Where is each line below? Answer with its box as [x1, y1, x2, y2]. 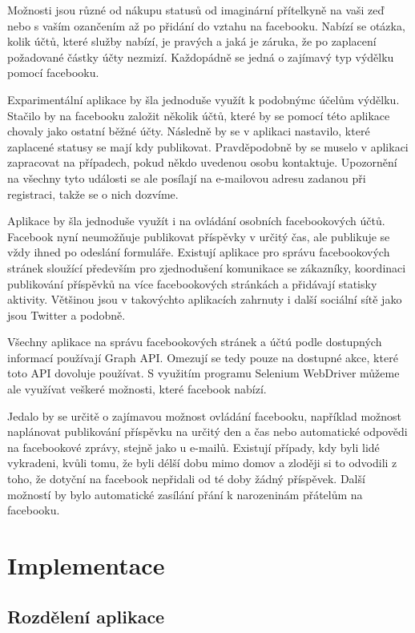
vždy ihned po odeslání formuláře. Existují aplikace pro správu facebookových [7, 244, 390, 260]
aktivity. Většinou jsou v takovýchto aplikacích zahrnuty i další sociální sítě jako [7, 291, 402, 308]
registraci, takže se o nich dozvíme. [7, 185, 179, 202]
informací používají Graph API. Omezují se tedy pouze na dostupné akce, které [7, 349, 398, 365]
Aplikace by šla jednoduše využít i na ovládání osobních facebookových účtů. [7, 212, 385, 229]
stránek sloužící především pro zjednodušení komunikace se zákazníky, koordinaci [7, 259, 406, 276]
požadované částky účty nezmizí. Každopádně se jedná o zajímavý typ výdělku [7, 48, 394, 65]
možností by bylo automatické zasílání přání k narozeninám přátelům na [7, 486, 363, 502]
